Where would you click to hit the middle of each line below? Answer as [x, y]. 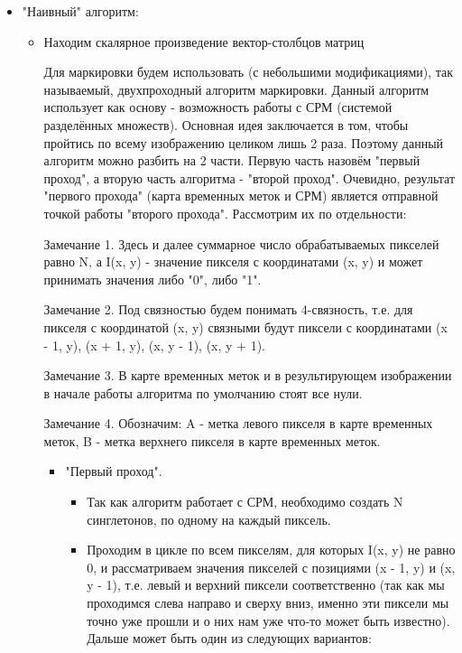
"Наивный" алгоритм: [80, 11]
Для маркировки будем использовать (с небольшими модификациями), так [249, 72]
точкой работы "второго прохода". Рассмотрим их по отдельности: [225, 213]
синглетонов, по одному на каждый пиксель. [209, 519]
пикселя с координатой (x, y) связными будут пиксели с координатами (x [245, 326]
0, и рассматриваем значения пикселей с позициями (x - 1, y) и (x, [271, 567]
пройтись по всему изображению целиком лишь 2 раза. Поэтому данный [244, 142]
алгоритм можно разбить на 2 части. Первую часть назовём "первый [232, 160]
